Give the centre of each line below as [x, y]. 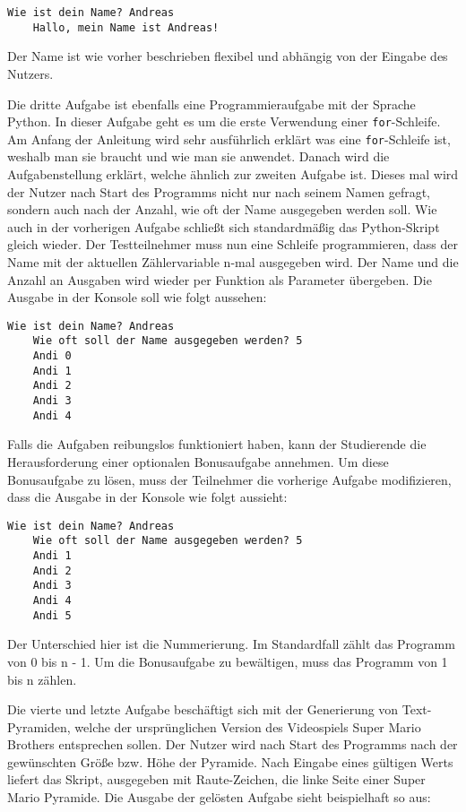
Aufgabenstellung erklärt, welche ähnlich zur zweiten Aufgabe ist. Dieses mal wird [233, 174]
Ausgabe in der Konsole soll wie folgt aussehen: [137, 297]
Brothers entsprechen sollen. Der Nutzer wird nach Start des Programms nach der [233, 744]
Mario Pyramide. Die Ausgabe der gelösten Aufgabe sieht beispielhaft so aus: [219, 797]
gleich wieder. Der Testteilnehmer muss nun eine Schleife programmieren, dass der [233, 244]
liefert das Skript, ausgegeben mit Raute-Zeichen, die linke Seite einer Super [216, 779]
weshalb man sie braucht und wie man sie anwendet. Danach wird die [198, 156]
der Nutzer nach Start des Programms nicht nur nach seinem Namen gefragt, [219, 191]
